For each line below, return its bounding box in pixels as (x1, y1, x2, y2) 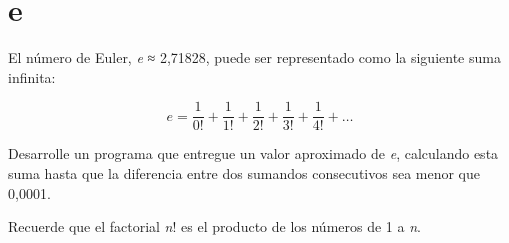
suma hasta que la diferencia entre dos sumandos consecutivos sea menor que (8, 162, 481, 183)
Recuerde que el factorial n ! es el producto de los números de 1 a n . (8, 216, 421, 237)
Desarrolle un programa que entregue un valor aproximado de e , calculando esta (8, 143, 499, 164)
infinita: (8, 66, 56, 87)
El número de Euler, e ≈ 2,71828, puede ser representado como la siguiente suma (8, 47, 501, 68)
